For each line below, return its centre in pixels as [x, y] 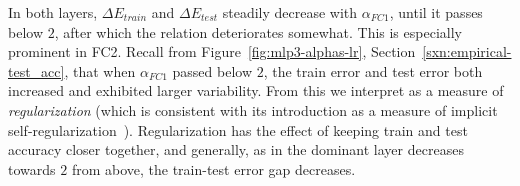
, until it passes [436, 12]
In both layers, [53, 12]
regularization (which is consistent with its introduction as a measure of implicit [253, 109]
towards [32, 168]
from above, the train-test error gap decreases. [213, 168]
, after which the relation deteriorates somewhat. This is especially [258, 31]
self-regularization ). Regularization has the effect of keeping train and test [238, 129]
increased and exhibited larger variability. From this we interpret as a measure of [256, 90]
